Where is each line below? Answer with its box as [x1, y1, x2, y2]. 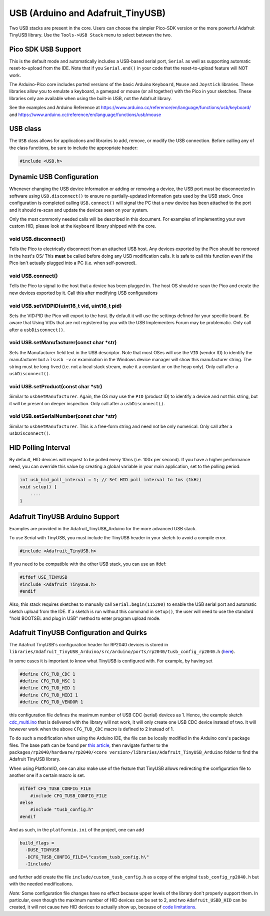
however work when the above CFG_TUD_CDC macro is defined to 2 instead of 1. [9, 726, 174, 732]
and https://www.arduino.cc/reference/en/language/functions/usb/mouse [9, 112, 161, 118]
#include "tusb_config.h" [30, 807, 94, 812]
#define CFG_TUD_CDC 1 [19, 671, 75, 677]
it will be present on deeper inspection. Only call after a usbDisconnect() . [9, 400, 165, 406]
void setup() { [19, 484, 57, 490]
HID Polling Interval [9, 443, 70, 452]
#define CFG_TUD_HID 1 [19, 685, 75, 691]
